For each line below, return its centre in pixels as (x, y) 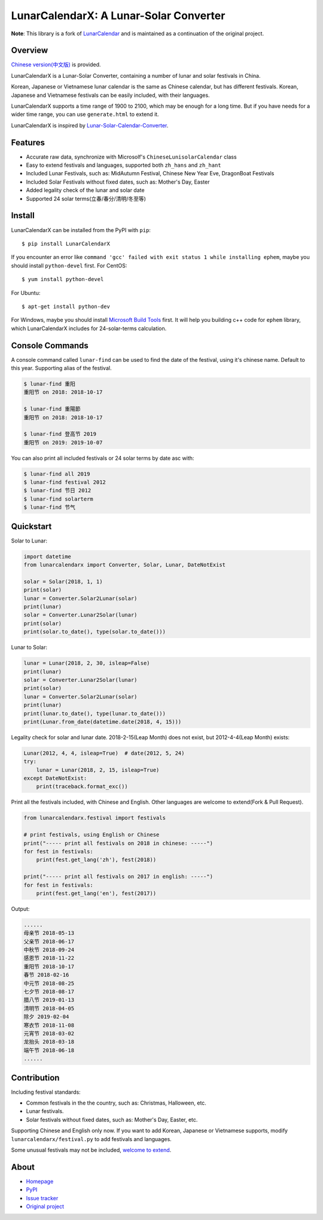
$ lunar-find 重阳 (50, 384)
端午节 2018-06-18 (49, 1050)
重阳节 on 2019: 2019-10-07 (63, 442)
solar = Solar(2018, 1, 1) (63, 581)
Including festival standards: (46, 1092)
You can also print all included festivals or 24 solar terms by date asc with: (103, 458)
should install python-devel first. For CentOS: (69, 266)
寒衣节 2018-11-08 (49, 1025)
